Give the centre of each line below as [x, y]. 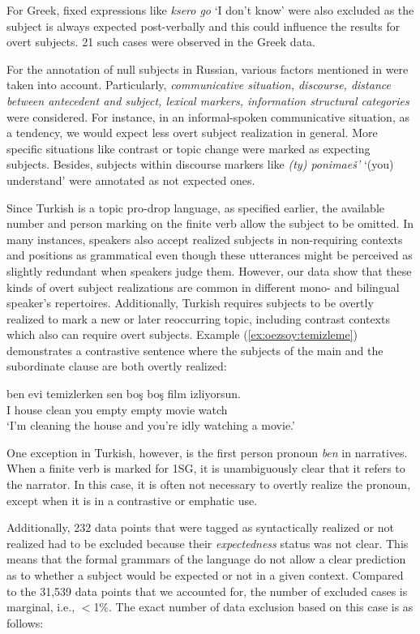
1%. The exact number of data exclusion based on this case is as [253, 607]
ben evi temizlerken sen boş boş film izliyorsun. [124, 394]
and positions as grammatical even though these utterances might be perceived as [210, 255]
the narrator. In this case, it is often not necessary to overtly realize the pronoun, [209, 484]
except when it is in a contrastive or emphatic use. [132, 500]
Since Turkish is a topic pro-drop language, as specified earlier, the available [196, 207]
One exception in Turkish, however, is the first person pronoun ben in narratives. [207, 452]
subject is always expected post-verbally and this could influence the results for [204, 26]
